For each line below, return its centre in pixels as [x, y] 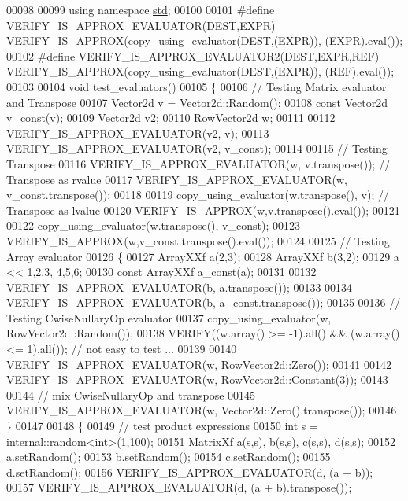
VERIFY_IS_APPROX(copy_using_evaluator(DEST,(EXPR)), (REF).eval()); [200, 71]
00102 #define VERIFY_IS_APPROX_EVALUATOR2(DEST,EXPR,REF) [193, 55]
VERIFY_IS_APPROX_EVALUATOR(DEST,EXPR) [141, 25]
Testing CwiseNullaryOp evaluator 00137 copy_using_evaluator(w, [169, 317]
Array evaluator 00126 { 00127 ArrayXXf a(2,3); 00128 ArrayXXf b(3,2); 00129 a [203, 256]
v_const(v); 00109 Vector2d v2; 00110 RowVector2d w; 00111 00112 [171, 118]
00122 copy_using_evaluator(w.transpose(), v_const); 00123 [153, 225]
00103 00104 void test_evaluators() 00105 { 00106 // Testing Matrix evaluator [197, 86]
